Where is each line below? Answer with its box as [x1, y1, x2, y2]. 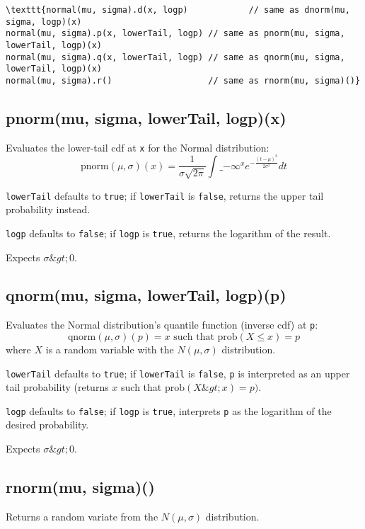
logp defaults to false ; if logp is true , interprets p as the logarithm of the [6, 403, 332, 418]
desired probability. [6, 417, 89, 432]
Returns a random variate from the [6, 508, 158, 523]
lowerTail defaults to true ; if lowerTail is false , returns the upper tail [6, 188, 324, 203]
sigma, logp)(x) [6, 16, 82, 27]
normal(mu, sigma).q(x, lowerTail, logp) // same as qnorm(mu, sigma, [6, 52, 345, 62]
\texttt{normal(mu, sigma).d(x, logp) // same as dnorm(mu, [6, 5, 350, 15]
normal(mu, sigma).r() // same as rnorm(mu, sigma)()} [6, 75, 361, 86]
